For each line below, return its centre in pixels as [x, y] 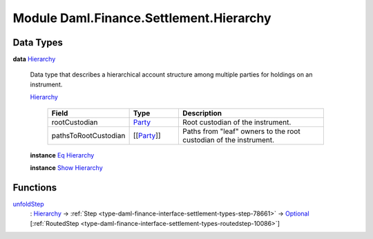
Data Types [38, 42]
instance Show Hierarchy [66, 168]
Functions [35, 188]
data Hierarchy [34, 59]
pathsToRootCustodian [88, 135]
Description [202, 113]
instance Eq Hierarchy [62, 155]
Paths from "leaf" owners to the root [241, 131]
